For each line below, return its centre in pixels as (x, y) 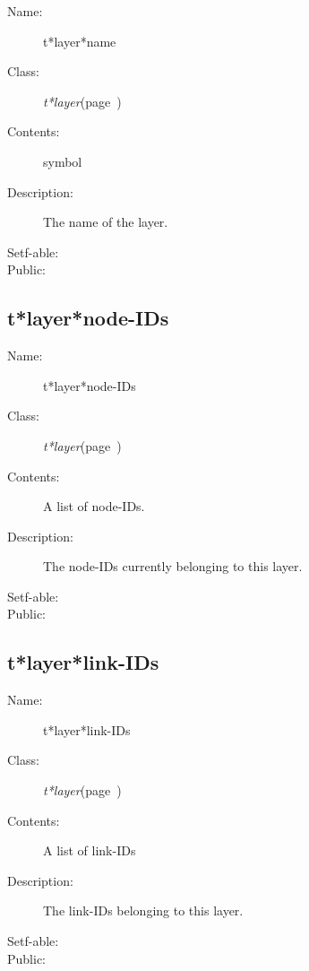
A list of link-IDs (90, 850)
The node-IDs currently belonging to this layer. (173, 566)
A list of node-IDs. (94, 506)
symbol (63, 161)
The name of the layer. (106, 222)
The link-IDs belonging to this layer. (143, 910)
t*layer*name (80, 41)
